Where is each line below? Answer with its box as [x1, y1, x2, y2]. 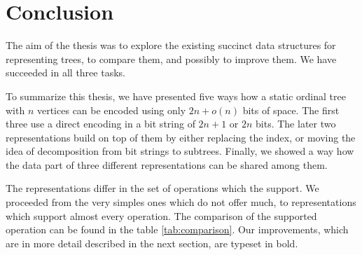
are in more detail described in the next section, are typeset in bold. [6, 235, 298, 250]
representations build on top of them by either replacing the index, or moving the [6, 130, 356, 144]
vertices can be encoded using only [36, 102, 186, 117]
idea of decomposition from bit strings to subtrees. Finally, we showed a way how [6, 144, 354, 158]
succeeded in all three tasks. [6, 65, 125, 80]
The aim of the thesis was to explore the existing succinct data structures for [6, 38, 336, 53]
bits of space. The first [242, 102, 340, 117]
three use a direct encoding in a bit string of [6, 116, 195, 131]
